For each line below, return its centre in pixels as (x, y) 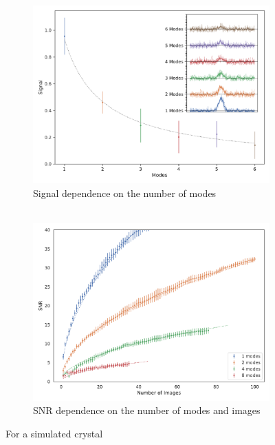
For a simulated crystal (54, 433)
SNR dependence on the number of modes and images (147, 410)
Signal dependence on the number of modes (125, 193)
